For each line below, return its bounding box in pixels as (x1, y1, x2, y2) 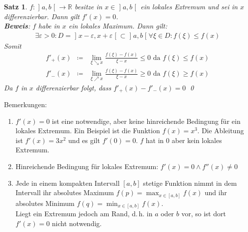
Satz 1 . (4, 1, 28, 11)
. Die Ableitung (197, 125, 244, 136)
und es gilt (68, 135, 100, 145)
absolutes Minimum (15, 198, 75, 208)
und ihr (204, 187, 227, 198)
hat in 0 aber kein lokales (145, 135, 222, 145)
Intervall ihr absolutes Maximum (15, 187, 114, 198)
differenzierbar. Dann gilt (4, 11, 80, 21)
